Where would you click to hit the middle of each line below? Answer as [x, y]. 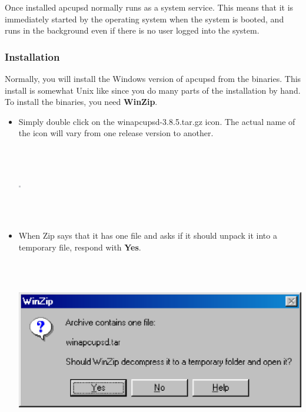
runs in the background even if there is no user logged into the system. [132, 30]
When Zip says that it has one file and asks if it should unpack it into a [148, 235]
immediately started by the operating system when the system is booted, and [144, 19]
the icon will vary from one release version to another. [116, 133]
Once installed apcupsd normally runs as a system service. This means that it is [149, 7]
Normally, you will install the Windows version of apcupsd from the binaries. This [153, 78]
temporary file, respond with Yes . [80, 247]
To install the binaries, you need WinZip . [81, 102]
